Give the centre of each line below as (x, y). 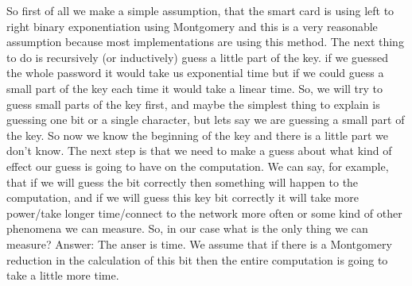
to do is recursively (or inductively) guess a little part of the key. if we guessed (198, 57)
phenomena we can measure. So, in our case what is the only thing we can (187, 228)
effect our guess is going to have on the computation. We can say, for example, (198, 166)
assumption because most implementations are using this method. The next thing (205, 42)
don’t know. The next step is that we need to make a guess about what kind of (199, 151)
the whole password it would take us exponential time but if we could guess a (195, 73)
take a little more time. (63, 275)
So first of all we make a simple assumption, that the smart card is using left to (200, 10)
